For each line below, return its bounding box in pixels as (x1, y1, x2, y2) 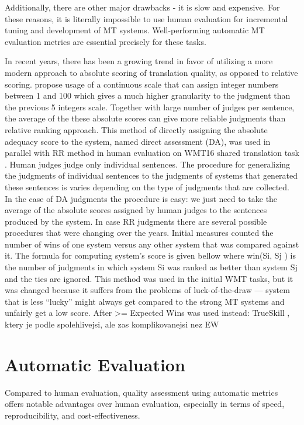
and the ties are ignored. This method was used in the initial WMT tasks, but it (5, 272, 293, 284)
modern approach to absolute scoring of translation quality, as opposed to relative (5, 66, 298, 78)
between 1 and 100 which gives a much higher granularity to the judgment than (5, 89, 291, 102)
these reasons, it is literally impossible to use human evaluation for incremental (5, 12, 288, 25)
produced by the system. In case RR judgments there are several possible (5, 215, 267, 227)
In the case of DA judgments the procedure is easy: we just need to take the (5, 192, 278, 204)
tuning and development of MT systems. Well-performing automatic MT (5, 24, 265, 36)
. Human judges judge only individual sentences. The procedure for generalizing (5, 158, 291, 170)
